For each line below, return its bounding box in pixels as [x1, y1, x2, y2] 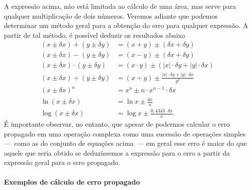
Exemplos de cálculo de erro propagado [4, 176, 140, 187]
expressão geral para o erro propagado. [4, 157, 121, 167]
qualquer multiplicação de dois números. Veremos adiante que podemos [4, 10, 218, 21]
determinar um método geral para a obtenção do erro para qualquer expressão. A [4, 20, 248, 30]
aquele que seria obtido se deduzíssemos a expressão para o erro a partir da [4, 147, 230, 158]
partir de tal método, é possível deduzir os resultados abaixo [4, 29, 185, 40]
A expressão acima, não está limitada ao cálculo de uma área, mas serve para [4, 1, 236, 11]
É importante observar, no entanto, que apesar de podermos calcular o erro [4, 119, 230, 129]
